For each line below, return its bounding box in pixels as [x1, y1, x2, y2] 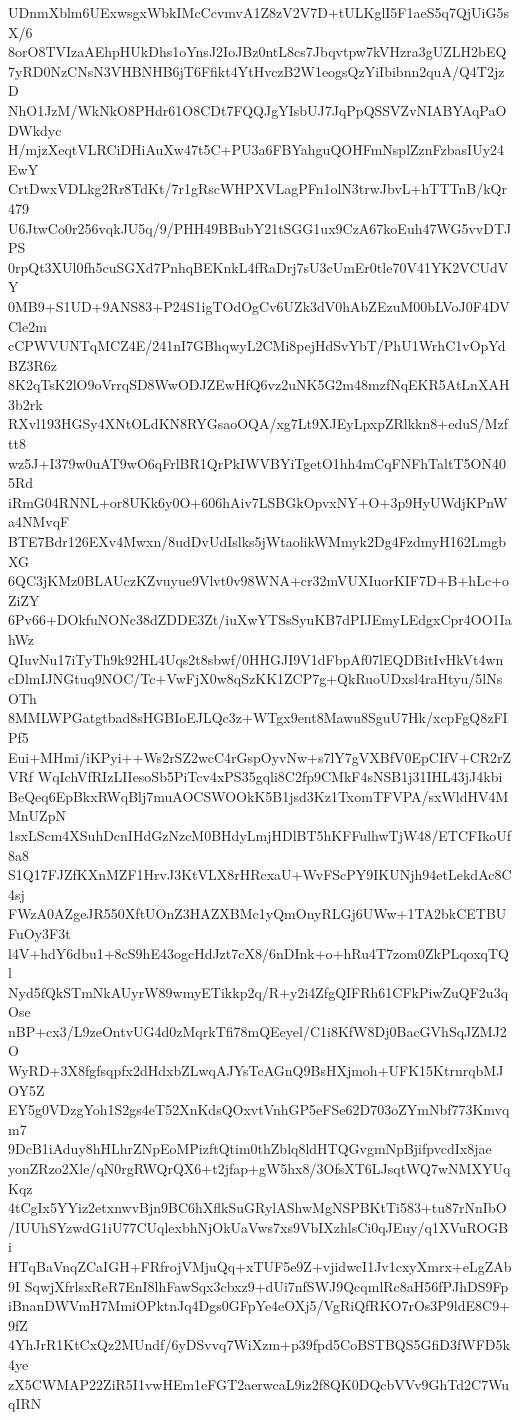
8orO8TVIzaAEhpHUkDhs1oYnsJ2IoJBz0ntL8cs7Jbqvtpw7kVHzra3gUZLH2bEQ [8, 41, 507, 62]
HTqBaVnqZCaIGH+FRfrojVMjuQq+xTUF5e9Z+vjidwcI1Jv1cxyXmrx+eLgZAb [8, 1256, 512, 1276]
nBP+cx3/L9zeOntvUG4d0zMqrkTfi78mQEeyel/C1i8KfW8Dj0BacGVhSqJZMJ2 [8, 1020, 507, 1041]
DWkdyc [8, 119, 62, 140]
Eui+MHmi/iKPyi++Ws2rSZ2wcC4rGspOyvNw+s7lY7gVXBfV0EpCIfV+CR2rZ [8, 746, 512, 767]
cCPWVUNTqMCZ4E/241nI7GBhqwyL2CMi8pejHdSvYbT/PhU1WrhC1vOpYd [8, 335, 506, 356]
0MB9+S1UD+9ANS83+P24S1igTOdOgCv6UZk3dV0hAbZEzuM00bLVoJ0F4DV [8, 295, 510, 316]
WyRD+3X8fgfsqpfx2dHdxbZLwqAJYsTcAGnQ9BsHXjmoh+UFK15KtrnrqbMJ [8, 1060, 504, 1081]
